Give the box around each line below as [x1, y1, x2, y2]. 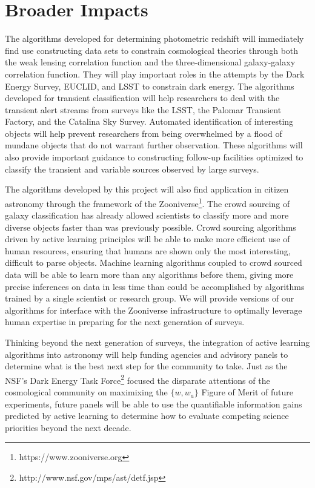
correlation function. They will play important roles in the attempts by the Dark [5, 67, 305, 80]
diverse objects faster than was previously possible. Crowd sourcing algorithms [5, 220, 296, 233]
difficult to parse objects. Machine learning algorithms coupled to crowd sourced [5, 256, 302, 269]
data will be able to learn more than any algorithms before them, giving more [5, 268, 294, 281]
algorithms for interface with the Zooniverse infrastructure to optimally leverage [5, 303, 302, 316]
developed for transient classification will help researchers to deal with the [5, 91, 280, 104]
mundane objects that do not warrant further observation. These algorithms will [5, 139, 303, 151]
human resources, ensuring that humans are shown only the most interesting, [5, 244, 291, 257]
